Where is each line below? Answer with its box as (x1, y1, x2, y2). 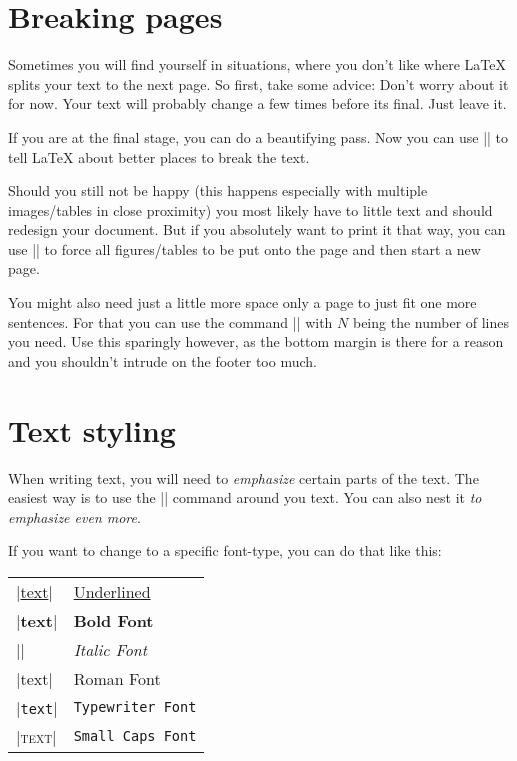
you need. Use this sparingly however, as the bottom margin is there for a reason (8, 331, 504, 352)
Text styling (8, 409, 176, 450)
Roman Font (73, 666, 161, 690)
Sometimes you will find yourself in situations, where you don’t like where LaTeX (8, 54, 507, 75)
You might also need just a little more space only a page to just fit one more (8, 292, 477, 313)
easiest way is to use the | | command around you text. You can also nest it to (8, 487, 482, 508)
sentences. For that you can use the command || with (8, 311, 333, 332)
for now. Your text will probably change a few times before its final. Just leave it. (8, 93, 507, 114)
